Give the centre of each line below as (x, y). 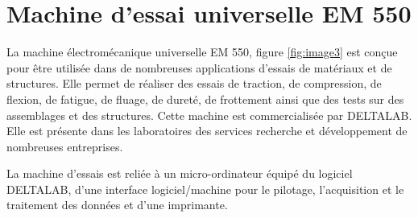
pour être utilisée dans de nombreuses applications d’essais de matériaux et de (199, 67)
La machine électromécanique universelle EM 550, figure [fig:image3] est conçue (202, 52)
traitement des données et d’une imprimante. (117, 205)
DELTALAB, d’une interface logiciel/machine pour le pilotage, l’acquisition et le (205, 189)
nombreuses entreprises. (65, 146)
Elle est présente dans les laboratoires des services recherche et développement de (207, 131)
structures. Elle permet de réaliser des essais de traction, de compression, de (194, 83)
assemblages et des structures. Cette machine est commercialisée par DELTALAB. (209, 115)
